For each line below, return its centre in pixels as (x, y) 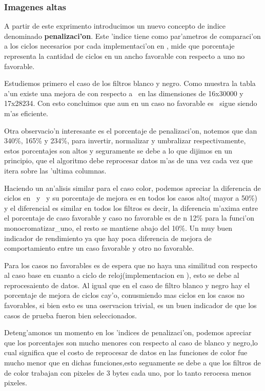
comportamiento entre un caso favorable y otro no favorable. (99, 248)
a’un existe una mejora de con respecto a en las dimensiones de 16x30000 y (124, 93)
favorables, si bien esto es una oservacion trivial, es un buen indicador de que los (130, 305)
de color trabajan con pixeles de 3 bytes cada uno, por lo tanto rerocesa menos (128, 372)
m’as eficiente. (26, 113)
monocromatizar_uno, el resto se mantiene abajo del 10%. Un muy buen (118, 227)
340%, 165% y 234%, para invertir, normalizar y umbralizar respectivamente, (125, 140)
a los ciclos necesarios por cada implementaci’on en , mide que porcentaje (119, 46)
